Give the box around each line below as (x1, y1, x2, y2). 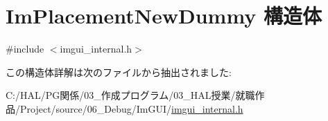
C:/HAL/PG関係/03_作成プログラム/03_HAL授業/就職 (6, 88, 255, 102)
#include (6, 41, 44, 56)
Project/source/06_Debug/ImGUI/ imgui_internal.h (19, 101, 243, 115)
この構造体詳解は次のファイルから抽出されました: (6, 64, 232, 79)
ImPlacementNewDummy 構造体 (6, 1, 322, 30)
